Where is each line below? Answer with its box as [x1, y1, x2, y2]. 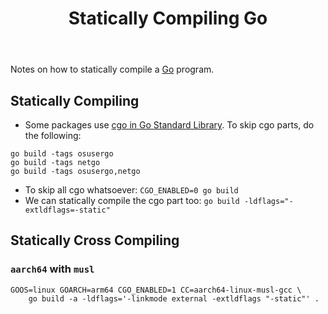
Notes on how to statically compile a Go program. [10, 63, 215, 76]
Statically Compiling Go [68, 7, 268, 30]
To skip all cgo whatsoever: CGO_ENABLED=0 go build [24, 184, 239, 196]
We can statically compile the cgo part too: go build [24, 195, 240, 206]
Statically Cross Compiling [10, 232, 180, 249]
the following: [24, 130, 82, 141]
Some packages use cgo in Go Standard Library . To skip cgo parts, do [24, 119, 315, 131]
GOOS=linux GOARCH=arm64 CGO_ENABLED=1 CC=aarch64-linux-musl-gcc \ [10, 285, 302, 295]
